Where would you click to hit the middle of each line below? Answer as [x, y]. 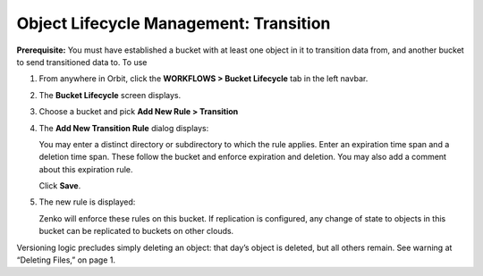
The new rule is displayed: [87, 202]
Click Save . [60, 186]
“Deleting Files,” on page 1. [66, 260]
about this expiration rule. [86, 169]
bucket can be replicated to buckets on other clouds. [136, 231]
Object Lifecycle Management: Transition [174, 23]
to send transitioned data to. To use [82, 62]
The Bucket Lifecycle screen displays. [110, 95]
